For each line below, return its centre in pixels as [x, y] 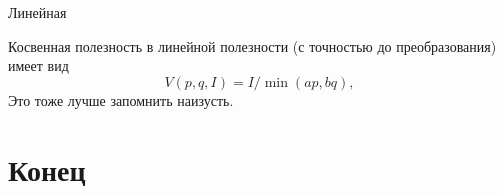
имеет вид [38, 65]
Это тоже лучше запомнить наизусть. [121, 99]
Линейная [37, 12]
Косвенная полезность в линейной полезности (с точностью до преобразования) [252, 45]
